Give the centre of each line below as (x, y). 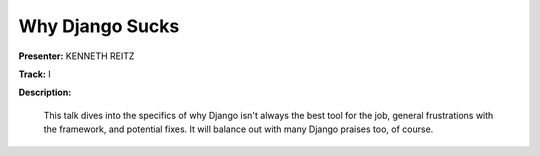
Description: (45, 92)
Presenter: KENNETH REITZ (76, 56)
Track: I (34, 74)
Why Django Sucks (99, 26)
